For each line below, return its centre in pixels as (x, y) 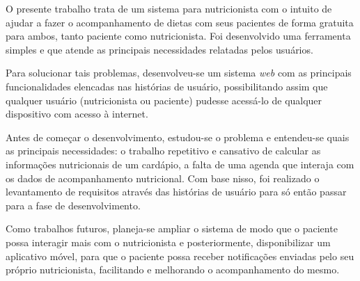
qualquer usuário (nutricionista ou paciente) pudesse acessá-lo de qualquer (164, 100)
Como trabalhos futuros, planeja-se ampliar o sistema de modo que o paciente (172, 228)
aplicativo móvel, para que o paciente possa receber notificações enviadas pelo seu (180, 256)
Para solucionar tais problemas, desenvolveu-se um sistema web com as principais (179, 73)
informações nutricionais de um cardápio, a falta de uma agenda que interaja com (180, 164)
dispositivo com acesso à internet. (77, 114)
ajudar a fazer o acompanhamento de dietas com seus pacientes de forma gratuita (180, 22)
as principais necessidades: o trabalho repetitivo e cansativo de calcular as (163, 151)
